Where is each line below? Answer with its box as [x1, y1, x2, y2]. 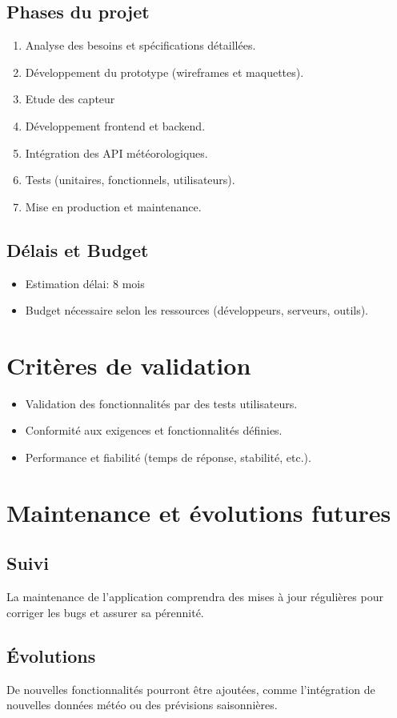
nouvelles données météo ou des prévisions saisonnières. [6, 696, 278, 713]
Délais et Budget [6, 237, 149, 262]
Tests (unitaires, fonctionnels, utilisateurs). [25, 171, 235, 188]
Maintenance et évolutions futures [6, 495, 391, 528]
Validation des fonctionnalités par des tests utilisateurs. [25, 395, 298, 411]
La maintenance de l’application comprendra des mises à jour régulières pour [6, 588, 383, 605]
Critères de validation [6, 348, 251, 381]
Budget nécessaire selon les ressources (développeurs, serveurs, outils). [25, 302, 369, 319]
